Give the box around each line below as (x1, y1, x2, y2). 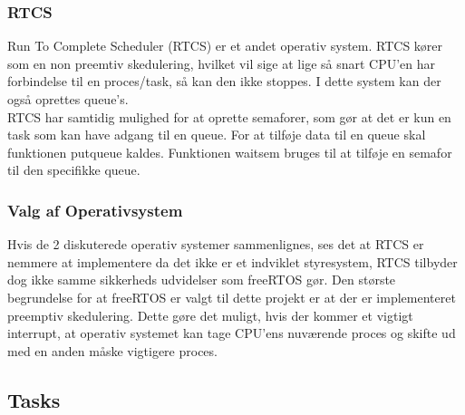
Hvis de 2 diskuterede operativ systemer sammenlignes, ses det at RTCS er (7, 235, 424, 254)
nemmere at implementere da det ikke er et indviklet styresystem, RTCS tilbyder (7, 252, 458, 271)
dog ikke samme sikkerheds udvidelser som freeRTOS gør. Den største (7, 270, 396, 289)
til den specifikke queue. (7, 160, 140, 179)
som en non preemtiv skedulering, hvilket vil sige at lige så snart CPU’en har (7, 53, 436, 72)
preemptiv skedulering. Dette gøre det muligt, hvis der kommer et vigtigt (7, 305, 413, 324)
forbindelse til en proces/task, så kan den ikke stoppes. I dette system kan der (7, 72, 441, 91)
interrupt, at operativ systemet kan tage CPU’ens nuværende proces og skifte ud (7, 323, 456, 343)
